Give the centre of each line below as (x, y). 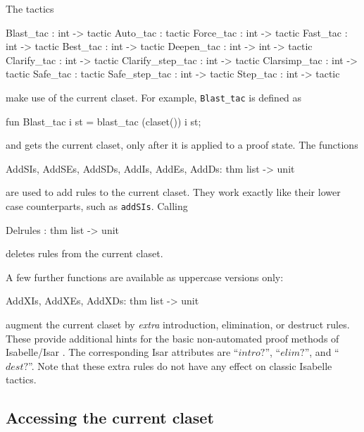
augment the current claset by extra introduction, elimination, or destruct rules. (178, 325)
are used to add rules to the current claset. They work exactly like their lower (173, 192)
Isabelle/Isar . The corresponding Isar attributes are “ (122, 352)
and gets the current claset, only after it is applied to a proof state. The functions (182, 145)
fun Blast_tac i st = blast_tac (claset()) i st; (103, 121)
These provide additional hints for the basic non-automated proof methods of (172, 338)
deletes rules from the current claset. (84, 253)
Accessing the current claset (110, 418)
